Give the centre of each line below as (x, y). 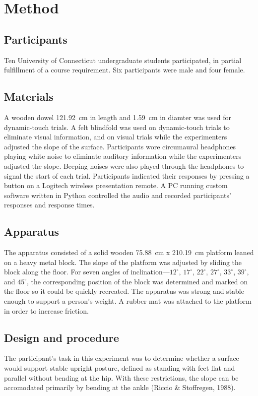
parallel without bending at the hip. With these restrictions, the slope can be (121, 377)
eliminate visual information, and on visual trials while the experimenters (116, 137)
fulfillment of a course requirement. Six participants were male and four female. (125, 70)
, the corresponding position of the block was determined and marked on (137, 281)
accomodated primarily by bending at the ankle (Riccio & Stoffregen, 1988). (120, 387)
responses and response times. (49, 205)
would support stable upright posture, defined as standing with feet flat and (120, 368)
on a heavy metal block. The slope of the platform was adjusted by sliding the (123, 262)
